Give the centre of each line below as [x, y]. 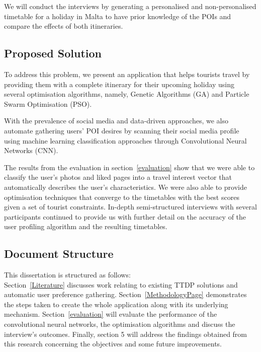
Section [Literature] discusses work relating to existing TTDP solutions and [121, 284]
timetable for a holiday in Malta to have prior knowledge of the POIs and [118, 16]
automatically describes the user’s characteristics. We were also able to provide [125, 187]
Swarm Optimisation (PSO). [48, 103]
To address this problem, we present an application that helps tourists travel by [127, 74]
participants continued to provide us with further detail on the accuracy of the [125, 216]
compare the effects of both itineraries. [64, 26]
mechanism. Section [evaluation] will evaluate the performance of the [111, 314]
